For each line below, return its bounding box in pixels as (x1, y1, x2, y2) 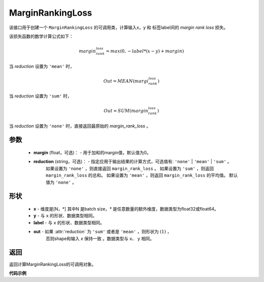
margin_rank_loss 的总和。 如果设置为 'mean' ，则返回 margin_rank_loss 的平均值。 (45, 172, 228, 178)
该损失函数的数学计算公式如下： (9, 33, 73, 39)
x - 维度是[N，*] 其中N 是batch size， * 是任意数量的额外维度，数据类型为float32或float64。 (33, 206, 219, 212)
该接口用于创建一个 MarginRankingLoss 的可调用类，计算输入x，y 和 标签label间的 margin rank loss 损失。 (9, 24, 228, 30)
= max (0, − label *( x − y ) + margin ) (106, 48, 184, 54)
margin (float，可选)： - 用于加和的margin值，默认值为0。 (33, 150, 151, 156)
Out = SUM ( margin (103, 108, 149, 114)
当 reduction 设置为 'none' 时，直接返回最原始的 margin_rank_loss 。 (9, 123, 151, 129)
